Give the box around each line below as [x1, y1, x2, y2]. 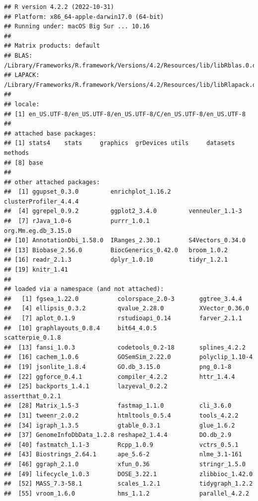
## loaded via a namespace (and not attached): [4, 286, 164, 293]
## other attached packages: [4, 178, 100, 186]
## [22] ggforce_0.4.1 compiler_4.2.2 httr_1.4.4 [4, 373, 235, 380]
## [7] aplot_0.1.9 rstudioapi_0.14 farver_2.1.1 [4, 315, 242, 322]
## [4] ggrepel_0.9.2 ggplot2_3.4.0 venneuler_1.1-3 [4, 208, 242, 215]
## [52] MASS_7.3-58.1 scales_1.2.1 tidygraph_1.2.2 [4, 480, 253, 488]
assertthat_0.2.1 [4, 392, 61, 400]
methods [4, 149, 29, 156]
